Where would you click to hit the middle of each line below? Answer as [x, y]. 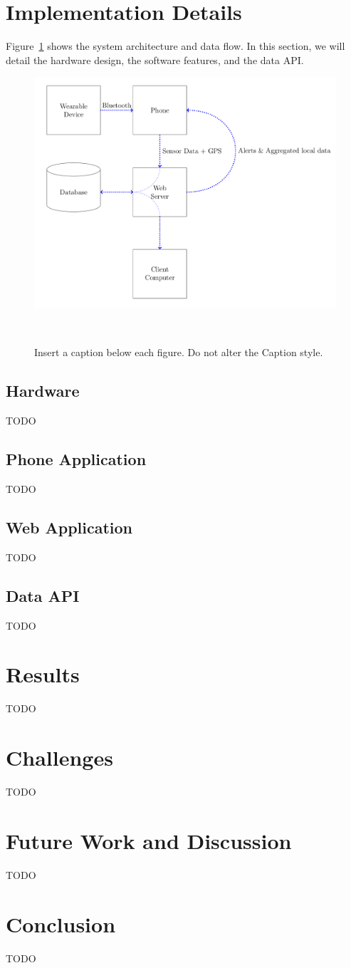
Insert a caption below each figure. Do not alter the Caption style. [179, 352]
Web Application [69, 527]
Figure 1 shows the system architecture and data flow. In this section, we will [175, 46]
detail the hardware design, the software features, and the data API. [155, 59]
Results [43, 674]
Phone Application [76, 459]
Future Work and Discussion [149, 840]
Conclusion [61, 923]
